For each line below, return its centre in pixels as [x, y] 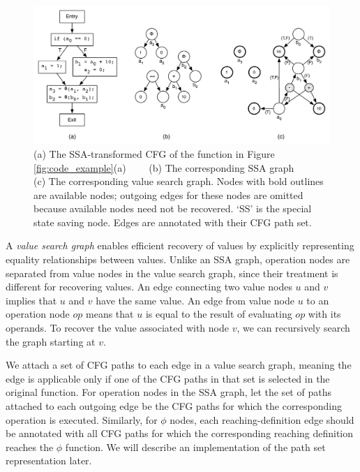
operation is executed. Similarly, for [82, 419]
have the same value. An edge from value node [195, 300]
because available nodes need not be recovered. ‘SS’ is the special [173, 208]
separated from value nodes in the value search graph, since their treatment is [172, 273]
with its [324, 314]
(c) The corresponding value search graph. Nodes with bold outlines [179, 181]
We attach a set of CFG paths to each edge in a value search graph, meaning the [179, 365]
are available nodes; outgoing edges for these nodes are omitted [168, 194]
